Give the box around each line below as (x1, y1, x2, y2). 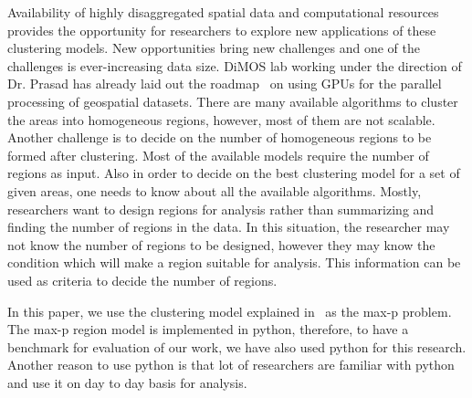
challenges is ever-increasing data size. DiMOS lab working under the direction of (7, 56, 462, 75)
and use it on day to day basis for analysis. (7, 372, 247, 392)
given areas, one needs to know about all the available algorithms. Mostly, (7, 181, 422, 200)
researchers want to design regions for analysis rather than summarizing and (7, 199, 435, 218)
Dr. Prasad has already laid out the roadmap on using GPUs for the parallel (7, 74, 442, 93)
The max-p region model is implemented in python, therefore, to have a (7, 319, 409, 339)
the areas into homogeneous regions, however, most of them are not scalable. (7, 110, 435, 129)
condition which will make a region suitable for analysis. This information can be (7, 253, 461, 272)
